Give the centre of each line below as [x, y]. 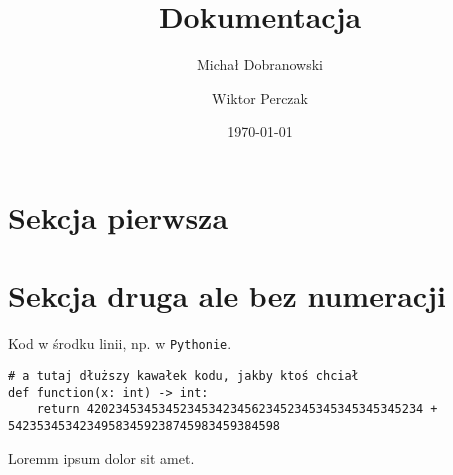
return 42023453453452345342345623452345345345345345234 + [237, 409]
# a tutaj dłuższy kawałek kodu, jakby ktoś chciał [183, 375]
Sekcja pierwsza [118, 216]
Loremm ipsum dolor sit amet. [101, 457]
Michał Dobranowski [260, 64]
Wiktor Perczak [260, 97]
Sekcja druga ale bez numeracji [227, 295]
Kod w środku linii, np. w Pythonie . [120, 343]
